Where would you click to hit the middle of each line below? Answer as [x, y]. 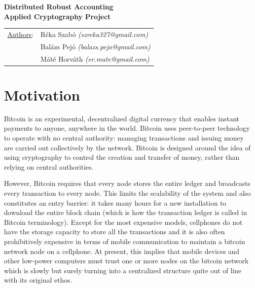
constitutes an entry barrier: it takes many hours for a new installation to [115, 202]
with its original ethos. [38, 280]
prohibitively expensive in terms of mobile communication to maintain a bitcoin [125, 241]
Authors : [21, 34]
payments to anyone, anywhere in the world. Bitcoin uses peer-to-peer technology [127, 128]
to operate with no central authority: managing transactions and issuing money [124, 138]
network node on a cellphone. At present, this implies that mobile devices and [122, 251]
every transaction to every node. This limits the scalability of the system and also [127, 193]
